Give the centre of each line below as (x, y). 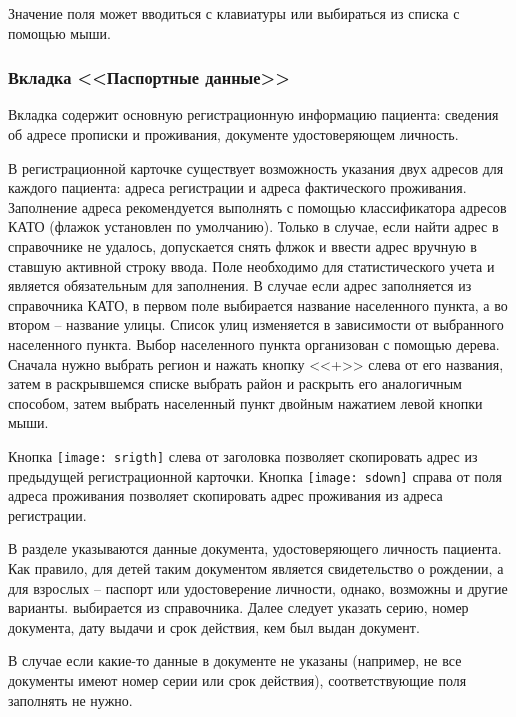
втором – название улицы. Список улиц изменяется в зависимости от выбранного (256, 324)
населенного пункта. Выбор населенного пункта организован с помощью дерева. (254, 343)
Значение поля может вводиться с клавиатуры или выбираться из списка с (234, 13)
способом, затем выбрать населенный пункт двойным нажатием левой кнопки (245, 402)
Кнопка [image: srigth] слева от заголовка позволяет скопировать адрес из (243, 455)
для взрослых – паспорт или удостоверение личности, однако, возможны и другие (258, 587)
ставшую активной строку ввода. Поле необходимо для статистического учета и (251, 265)
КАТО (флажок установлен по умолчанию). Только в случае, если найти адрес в (253, 226)
